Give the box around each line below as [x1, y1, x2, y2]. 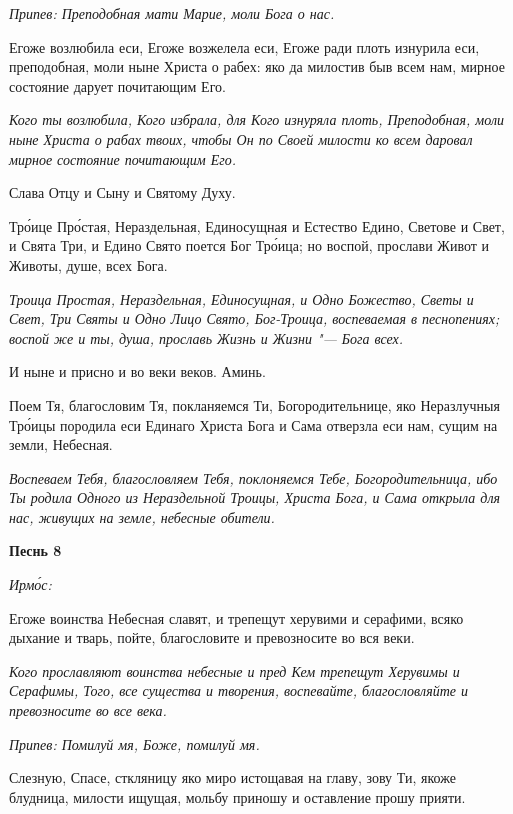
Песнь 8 [9, 540, 62, 561]
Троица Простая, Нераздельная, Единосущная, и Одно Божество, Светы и [9, 288, 474, 309]
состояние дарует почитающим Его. [9, 75, 226, 96]
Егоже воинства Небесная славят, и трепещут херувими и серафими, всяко [9, 607, 464, 628]
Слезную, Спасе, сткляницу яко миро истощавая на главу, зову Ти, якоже [9, 767, 456, 788]
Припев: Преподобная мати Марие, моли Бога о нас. [9, 3, 335, 23]
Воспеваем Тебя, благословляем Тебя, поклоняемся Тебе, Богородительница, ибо [9, 467, 498, 488]
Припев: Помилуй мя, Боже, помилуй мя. [9, 733, 260, 754]
